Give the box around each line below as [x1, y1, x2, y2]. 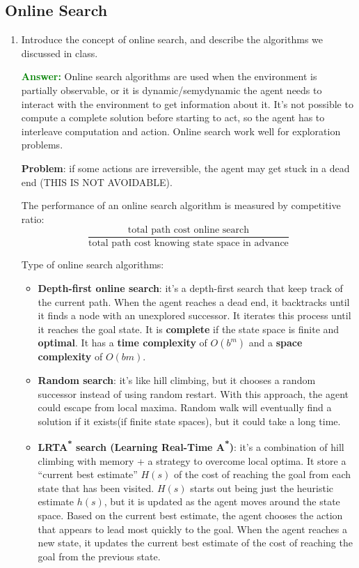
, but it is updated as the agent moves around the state [104, 494, 340, 509]
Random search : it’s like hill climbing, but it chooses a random [38, 372, 316, 387]
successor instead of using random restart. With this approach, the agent [38, 386, 349, 401]
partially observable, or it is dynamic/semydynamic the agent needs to [21, 82, 322, 97]
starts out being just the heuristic [190, 480, 334, 495]
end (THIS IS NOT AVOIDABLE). [21, 174, 173, 189]
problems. [21, 137, 63, 152]
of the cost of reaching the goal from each [173, 467, 351, 482]
